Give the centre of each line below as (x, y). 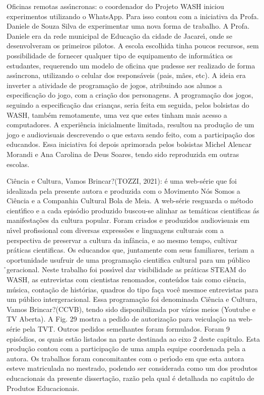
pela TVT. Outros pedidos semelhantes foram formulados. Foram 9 (126, 329)
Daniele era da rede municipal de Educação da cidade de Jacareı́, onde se (119, 35)
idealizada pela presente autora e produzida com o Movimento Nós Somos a (123, 190)
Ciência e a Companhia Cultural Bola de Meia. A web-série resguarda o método (130, 201)
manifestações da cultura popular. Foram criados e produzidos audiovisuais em (128, 220)
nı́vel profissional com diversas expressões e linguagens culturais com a (115, 230)
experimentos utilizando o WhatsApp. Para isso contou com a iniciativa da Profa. (133, 16)
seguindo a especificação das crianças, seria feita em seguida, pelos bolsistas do (128, 104)
